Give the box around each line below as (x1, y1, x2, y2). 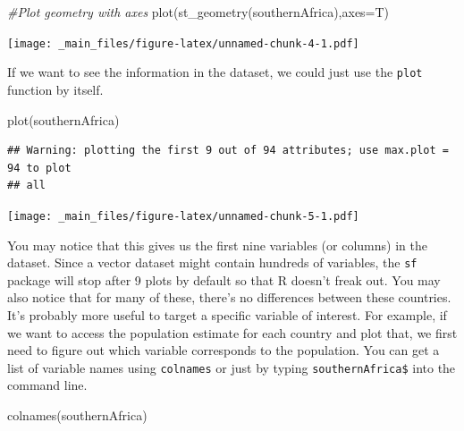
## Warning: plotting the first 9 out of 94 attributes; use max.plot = (7, 144, 449, 157)
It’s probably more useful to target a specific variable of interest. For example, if (7, 305, 447, 324)
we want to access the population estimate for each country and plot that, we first (7, 323, 458, 342)
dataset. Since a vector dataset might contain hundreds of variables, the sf (7, 253, 418, 272)
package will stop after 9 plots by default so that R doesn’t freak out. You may (7, 270, 441, 289)
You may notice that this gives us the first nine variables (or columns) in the (7, 235, 427, 254)
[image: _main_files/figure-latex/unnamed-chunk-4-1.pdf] (7, 37, 359, 50)
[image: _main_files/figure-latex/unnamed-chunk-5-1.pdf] (7, 209, 359, 223)
